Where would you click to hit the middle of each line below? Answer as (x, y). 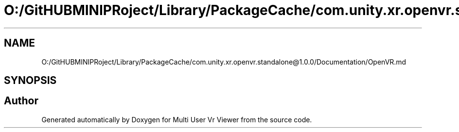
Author (21, 101)
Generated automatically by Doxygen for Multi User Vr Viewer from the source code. (177, 119)
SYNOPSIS (30, 81)
